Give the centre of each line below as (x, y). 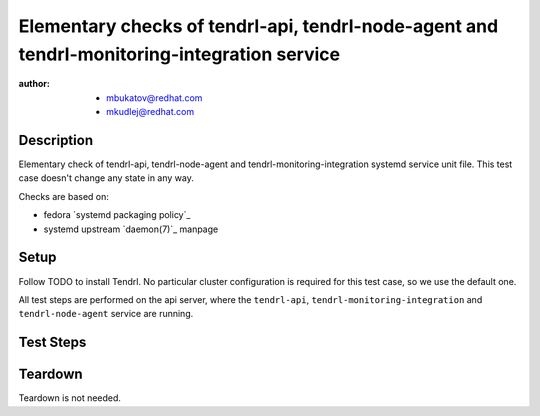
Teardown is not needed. (70, 398)
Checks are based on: (64, 196)
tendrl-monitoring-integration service (179, 54)
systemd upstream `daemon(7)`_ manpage (131, 229)
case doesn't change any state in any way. (106, 178)
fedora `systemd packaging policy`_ (117, 215)
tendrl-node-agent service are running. (106, 314)
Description (56, 140)
